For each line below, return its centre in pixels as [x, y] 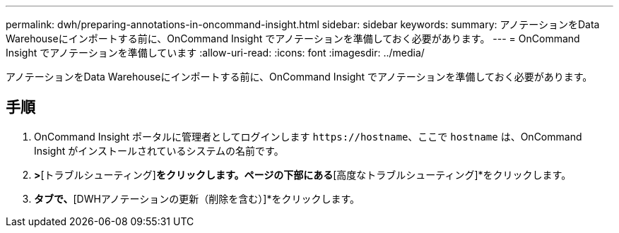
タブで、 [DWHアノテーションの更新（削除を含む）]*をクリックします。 [197, 198]
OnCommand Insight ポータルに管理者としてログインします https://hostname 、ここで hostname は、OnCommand [308, 136]
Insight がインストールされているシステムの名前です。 [159, 150]
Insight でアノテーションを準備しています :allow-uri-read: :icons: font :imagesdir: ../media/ [215, 53]
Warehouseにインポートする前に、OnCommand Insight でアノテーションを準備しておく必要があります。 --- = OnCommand [293, 38]
